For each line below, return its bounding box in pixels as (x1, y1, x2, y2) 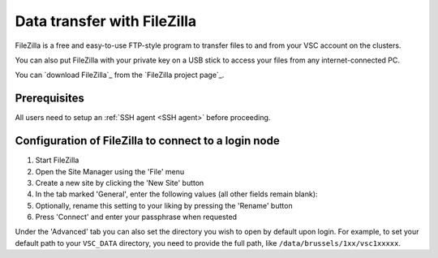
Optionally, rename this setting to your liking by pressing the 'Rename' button (35, 200, 293, 210)
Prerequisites (15, 92, 84, 105)
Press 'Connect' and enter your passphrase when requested (35, 212, 238, 222)
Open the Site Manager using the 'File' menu (35, 166, 185, 176)
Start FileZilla (35, 155, 79, 166)
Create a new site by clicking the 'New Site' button (35, 178, 204, 187)
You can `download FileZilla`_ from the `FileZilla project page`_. (15, 70, 225, 80)
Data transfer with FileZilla (15, 12, 197, 30)
